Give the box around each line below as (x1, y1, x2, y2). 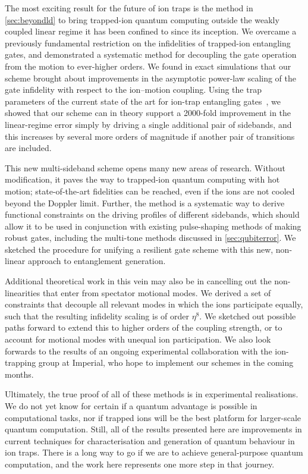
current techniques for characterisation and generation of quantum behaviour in (5, 434, 295, 447)
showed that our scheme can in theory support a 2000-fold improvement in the (5, 106, 291, 119)
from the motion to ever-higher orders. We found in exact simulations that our (5, 59, 291, 72)
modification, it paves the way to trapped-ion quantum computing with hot (5, 173, 280, 186)
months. (5, 368, 34, 380)
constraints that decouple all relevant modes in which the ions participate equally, (5, 298, 303, 310)
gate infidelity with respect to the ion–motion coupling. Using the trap (5, 83, 262, 96)
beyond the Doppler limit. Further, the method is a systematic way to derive (5, 196, 285, 209)
